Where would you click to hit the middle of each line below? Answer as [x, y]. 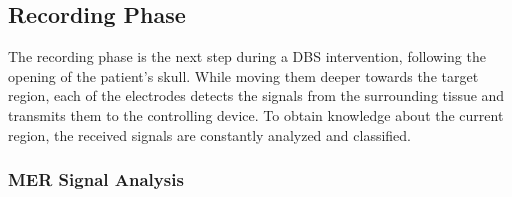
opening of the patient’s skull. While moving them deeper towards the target [243, 75]
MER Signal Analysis [96, 179]
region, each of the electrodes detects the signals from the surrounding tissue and [256, 95]
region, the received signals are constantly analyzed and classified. [209, 134]
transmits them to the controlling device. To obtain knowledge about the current [256, 114]
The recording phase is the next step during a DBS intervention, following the [247, 56]
